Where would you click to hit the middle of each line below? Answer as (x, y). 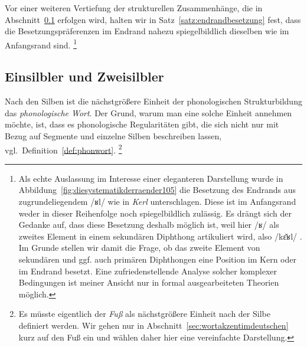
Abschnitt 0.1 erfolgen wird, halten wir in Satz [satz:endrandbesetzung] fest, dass (153, 19)
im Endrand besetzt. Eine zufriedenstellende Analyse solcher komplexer (148, 271)
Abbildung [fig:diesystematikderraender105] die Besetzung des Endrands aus (157, 190)
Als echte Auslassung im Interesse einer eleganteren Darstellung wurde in (151, 178)
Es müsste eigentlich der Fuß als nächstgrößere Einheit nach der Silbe (144, 314)
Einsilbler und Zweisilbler (84, 76)
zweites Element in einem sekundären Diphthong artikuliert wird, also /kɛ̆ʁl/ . (160, 236)
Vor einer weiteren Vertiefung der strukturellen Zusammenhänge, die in (134, 8)
